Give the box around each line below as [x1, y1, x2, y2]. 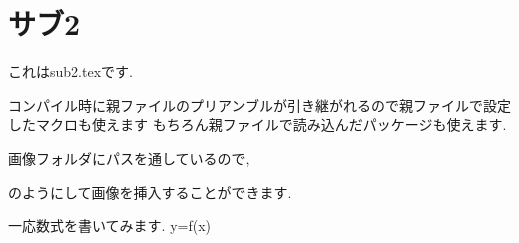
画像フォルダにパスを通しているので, [8, 147, 250, 168]
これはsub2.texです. [8, 61, 133, 82]
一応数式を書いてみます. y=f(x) [8, 215, 211, 236]
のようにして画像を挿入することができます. [8, 181, 292, 202]
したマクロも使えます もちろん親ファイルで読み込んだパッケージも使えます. [8, 114, 507, 135]
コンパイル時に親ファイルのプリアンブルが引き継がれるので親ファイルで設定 [8, 94, 512, 115]
